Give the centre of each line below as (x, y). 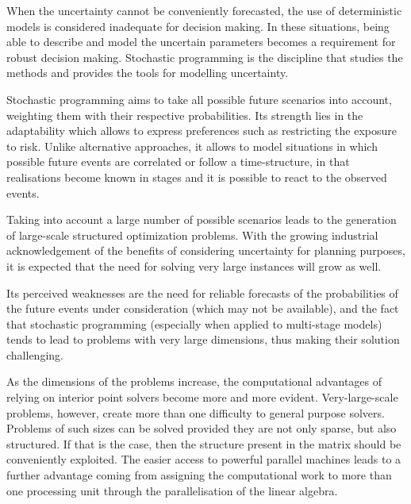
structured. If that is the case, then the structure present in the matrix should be (204, 443)
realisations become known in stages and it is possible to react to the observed (197, 177)
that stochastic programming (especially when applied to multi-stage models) (194, 323)
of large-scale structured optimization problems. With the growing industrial (192, 235)
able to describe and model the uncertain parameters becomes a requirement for (201, 42)
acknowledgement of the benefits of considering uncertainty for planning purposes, (206, 250)
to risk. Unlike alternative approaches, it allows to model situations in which (192, 146)
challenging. (35, 354)
